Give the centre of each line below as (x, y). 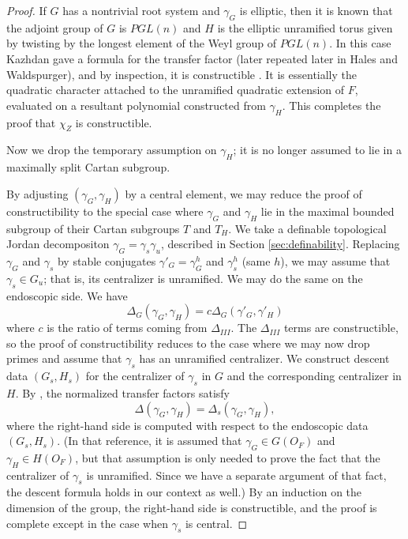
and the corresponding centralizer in (314, 376)
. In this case (360, 43)
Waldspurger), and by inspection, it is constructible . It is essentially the (182, 74)
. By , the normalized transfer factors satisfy (122, 392)
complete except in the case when (87, 523)
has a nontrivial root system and (141, 10)
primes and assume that (64, 358)
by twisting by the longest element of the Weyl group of (142, 43)
